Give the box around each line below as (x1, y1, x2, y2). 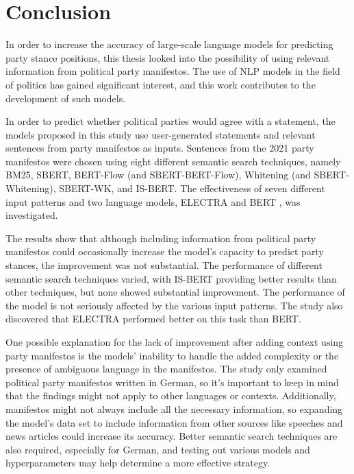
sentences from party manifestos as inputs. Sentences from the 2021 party (5, 141, 314, 155)
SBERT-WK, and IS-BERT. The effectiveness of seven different (59, 181, 325, 195)
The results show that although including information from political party (5, 230, 316, 245)
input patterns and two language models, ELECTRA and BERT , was (5, 194, 301, 209)
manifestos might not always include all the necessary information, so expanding (5, 401, 343, 416)
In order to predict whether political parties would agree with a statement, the (5, 114, 336, 128)
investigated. (5, 208, 58, 222)
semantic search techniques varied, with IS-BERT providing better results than (5, 271, 337, 285)
